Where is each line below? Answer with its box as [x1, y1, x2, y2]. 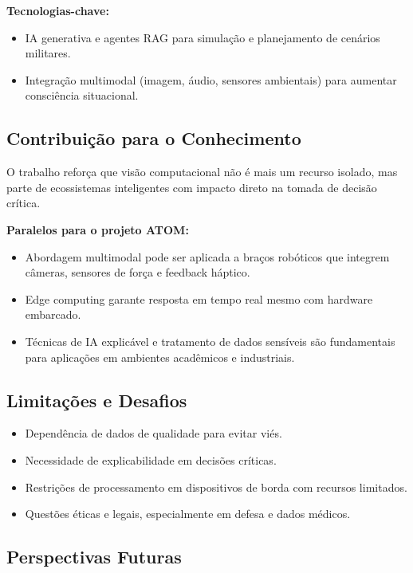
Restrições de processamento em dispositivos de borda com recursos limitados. [25, 478, 407, 495]
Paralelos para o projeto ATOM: [6, 221, 189, 237]
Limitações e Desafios [6, 387, 187, 412]
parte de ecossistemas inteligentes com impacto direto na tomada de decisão [6, 179, 377, 195]
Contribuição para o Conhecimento [6, 126, 301, 151]
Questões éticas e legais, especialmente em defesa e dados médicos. [25, 505, 351, 522]
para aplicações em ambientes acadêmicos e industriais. [25, 348, 295, 365]
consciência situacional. [25, 87, 139, 104]
